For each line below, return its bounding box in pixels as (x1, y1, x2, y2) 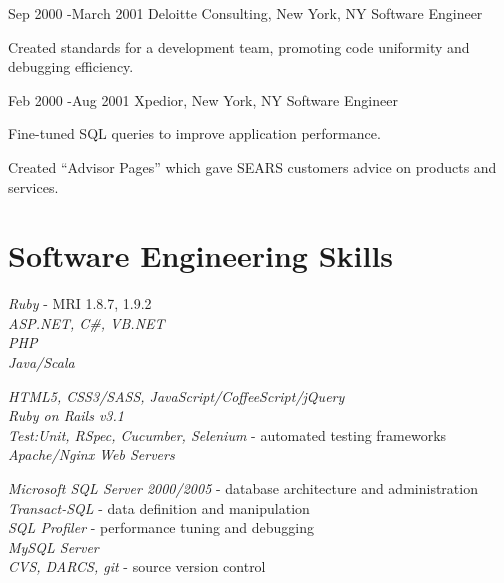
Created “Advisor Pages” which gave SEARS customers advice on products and (8, 156, 497, 177)
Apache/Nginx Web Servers (8, 444, 175, 465)
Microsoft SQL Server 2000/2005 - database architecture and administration (8, 478, 478, 499)
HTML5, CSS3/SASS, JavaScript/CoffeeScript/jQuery (8, 385, 345, 406)
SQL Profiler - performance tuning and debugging (8, 517, 315, 538)
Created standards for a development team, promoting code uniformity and (8, 36, 470, 57)
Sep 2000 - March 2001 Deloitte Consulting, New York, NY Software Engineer (8, 3, 483, 23)
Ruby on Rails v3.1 (8, 405, 124, 426)
